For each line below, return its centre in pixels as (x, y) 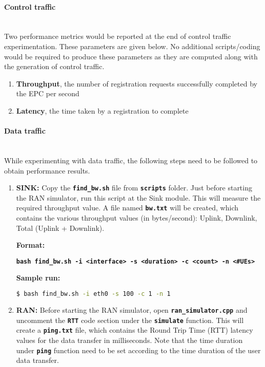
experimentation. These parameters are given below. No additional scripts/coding (132, 46)
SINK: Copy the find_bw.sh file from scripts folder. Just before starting (134, 188)
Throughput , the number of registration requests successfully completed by (137, 83)
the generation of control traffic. (54, 66)
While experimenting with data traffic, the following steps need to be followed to (131, 160)
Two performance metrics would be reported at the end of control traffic (118, 36)
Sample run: (38, 278)
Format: (30, 245)
